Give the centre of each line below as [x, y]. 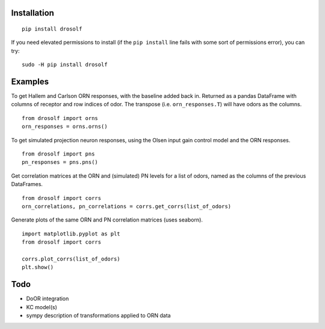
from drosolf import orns [60, 118]
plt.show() [38, 267]
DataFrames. [27, 184]
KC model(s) [42, 307]
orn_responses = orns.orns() [65, 127]
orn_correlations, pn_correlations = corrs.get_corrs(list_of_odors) [127, 206]
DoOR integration [48, 299]
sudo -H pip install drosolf [65, 65]
